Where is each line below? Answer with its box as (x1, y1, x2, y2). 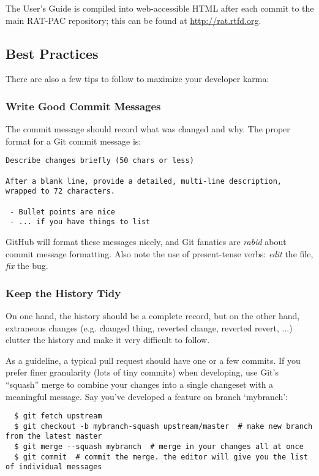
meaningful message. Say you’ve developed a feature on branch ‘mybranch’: (6, 390, 288, 402)
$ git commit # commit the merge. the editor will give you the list (14, 452, 308, 461)
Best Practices (6, 43, 99, 62)
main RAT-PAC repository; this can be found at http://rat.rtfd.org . (6, 13, 261, 26)
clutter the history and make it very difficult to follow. (6, 333, 210, 346)
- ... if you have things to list (10, 217, 151, 227)
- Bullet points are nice (10, 207, 115, 216)
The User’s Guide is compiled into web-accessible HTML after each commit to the (6, 2, 314, 14)
